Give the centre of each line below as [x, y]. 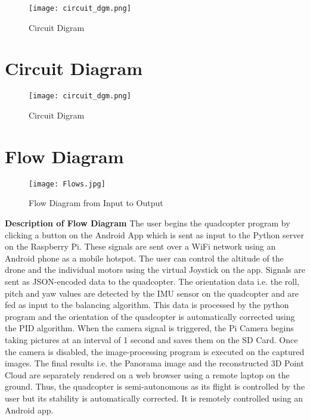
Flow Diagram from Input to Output [96, 203]
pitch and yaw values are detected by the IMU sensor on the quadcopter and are [152, 293]
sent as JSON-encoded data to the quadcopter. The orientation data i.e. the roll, [152, 281]
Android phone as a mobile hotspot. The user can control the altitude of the [144, 258]
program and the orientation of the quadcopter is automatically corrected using [150, 316]
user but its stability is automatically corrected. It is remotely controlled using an [154, 398]
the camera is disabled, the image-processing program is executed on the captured [155, 351]
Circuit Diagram [74, 68]
